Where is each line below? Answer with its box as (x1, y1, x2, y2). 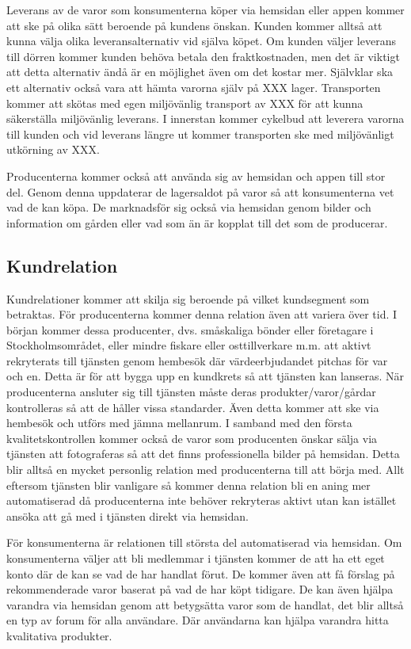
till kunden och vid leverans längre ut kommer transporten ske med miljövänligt (6, 125, 394, 142)
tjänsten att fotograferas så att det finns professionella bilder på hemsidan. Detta (6, 445, 400, 462)
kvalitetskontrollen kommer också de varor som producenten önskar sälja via (6, 429, 378, 446)
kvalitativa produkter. (6, 627, 112, 643)
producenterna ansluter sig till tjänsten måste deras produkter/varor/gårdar (6, 384, 376, 400)
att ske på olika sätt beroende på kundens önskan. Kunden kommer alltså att (6, 17, 382, 33)
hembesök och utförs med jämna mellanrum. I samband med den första (6, 414, 352, 431)
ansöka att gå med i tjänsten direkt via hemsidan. (6, 507, 249, 524)
